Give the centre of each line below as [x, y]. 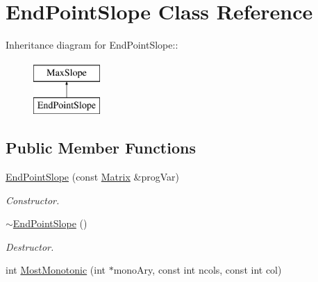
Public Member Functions [101, 148]
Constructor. [33, 200]
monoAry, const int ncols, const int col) [198, 270]
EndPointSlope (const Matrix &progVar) [92, 177]
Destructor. [30, 246]
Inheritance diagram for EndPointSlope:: [92, 45]
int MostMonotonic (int [56, 270]
